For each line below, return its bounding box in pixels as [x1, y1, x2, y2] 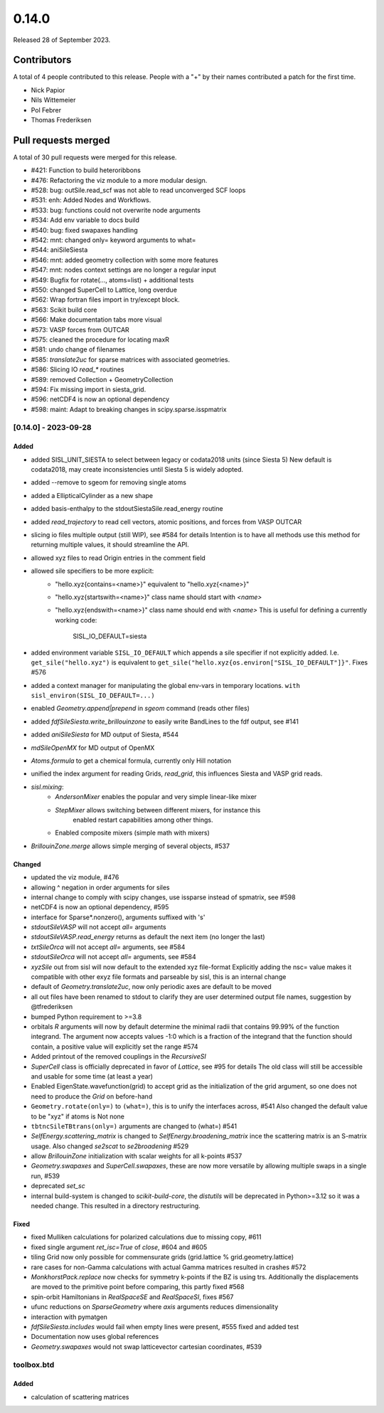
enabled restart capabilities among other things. [73, 815, 213, 824]
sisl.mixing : [31, 783, 64, 791]
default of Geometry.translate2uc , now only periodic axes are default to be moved [31, 983, 272, 991]
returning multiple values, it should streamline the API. [31, 541, 190, 549]
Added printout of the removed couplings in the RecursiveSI [31, 1052, 206, 1061]
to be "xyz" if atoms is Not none [31, 1112, 124, 1121]
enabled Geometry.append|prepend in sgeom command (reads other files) [31, 704, 250, 713]
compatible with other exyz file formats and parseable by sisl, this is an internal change [31, 973, 287, 981]
